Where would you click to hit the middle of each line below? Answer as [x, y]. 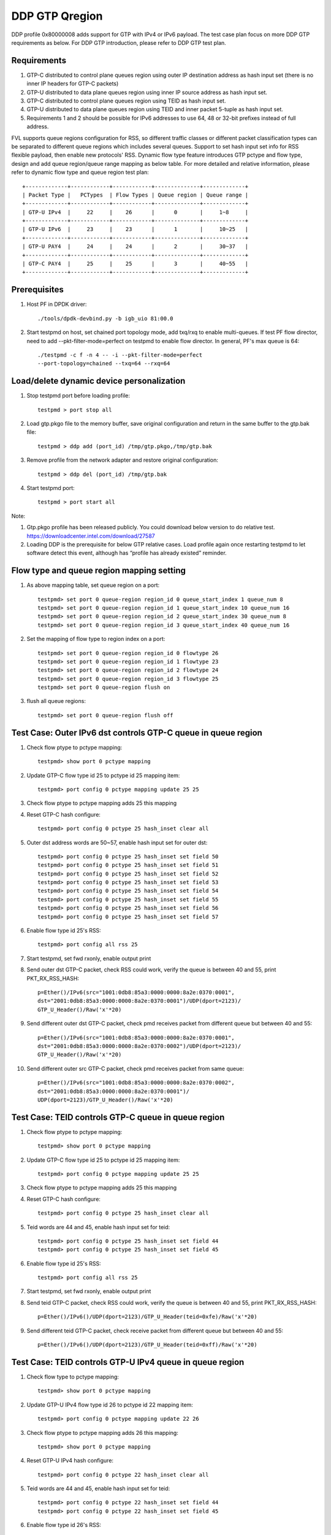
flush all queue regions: [56, 701]
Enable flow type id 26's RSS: [64, 1525]
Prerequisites [37, 290]
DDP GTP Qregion [57, 16]
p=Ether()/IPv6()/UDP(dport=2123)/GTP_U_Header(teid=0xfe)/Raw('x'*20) [147, 1317]
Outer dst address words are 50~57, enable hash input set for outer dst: [117, 842]
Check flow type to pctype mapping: [73, 1377]
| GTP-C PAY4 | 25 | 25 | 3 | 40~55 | [135, 264]
